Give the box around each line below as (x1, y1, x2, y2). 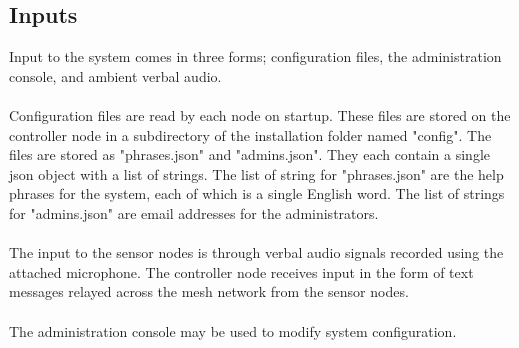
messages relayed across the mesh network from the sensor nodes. (9, 281, 409, 302)
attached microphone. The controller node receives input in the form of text (9, 261, 474, 282)
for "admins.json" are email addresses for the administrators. (9, 202, 379, 223)
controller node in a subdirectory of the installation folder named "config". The (9, 124, 492, 145)
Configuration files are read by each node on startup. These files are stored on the (9, 104, 511, 125)
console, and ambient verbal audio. (9, 65, 222, 86)
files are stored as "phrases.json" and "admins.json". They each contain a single (9, 144, 491, 165)
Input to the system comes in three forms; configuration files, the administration (9, 46, 502, 67)
